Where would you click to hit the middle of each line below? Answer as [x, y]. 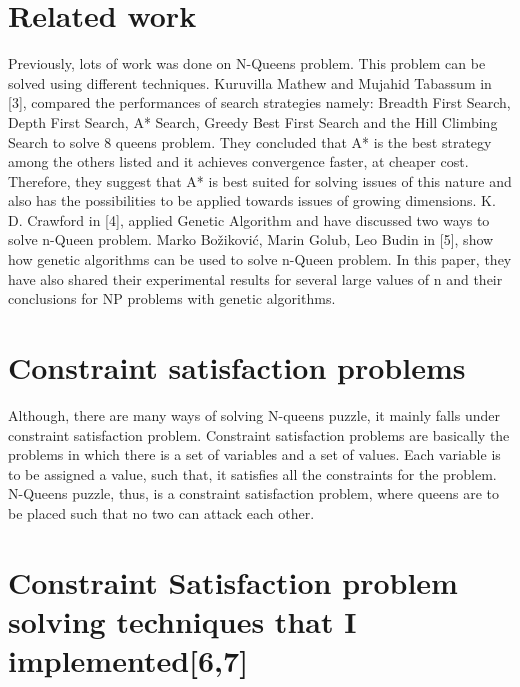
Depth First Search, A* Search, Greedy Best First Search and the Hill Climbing [253, 121]
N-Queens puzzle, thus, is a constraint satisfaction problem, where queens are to [254, 493]
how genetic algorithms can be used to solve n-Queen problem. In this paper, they [260, 259]
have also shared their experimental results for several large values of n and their [255, 278]
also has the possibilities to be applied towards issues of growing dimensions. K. [252, 200]
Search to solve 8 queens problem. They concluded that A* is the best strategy [250, 141]
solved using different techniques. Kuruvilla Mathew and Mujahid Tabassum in [250, 82]
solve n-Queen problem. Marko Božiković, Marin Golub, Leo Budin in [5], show [251, 239]
